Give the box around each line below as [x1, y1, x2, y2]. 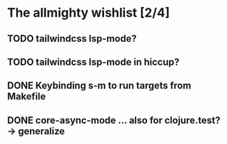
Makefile [7, 90, 47, 102]
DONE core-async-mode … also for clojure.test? [7, 114, 221, 126]
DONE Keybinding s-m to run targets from [7, 80, 192, 92]
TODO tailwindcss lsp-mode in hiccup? [7, 56, 180, 67]
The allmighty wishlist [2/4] [7, 5, 170, 21]
